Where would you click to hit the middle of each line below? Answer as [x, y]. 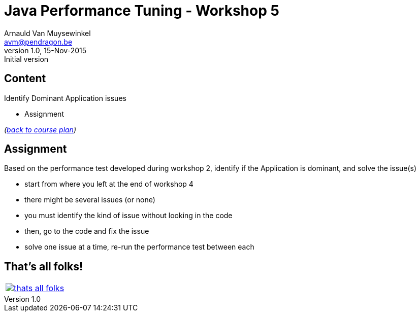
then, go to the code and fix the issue [87, 231]
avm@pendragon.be [38, 42]
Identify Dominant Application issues [65, 98]
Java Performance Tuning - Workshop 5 [142, 11]
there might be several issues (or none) [90, 200]
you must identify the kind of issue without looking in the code [128, 216]
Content [25, 79]
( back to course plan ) [40, 129]
